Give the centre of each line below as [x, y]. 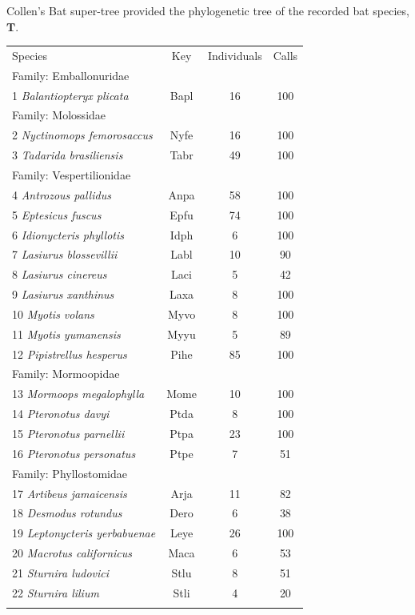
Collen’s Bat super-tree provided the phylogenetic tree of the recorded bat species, [208, 10]
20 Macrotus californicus [72, 553]
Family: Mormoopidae [66, 374]
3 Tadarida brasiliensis [68, 155]
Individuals [235, 55]
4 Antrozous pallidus [62, 194]
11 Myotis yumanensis [66, 334]
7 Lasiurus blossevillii [65, 254]
